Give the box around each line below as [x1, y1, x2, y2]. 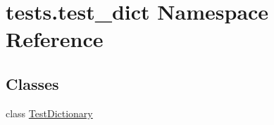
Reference [6, 25, 104, 53]
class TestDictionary [6, 105, 93, 120]
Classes [6, 72, 59, 94]
